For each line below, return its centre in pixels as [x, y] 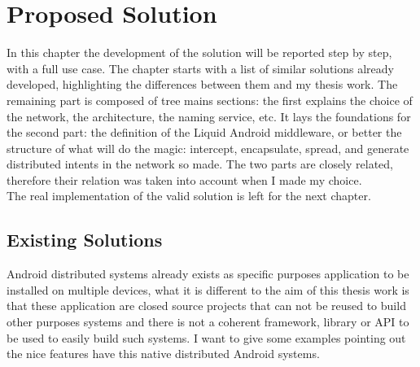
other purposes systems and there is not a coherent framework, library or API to [208, 322]
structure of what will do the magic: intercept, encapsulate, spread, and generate [208, 148]
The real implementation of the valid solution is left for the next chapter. [189, 196]
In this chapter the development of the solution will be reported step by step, [199, 52]
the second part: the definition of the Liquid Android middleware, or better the [204, 132]
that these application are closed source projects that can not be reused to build [206, 306]
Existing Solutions [85, 240]
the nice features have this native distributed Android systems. [163, 354]
